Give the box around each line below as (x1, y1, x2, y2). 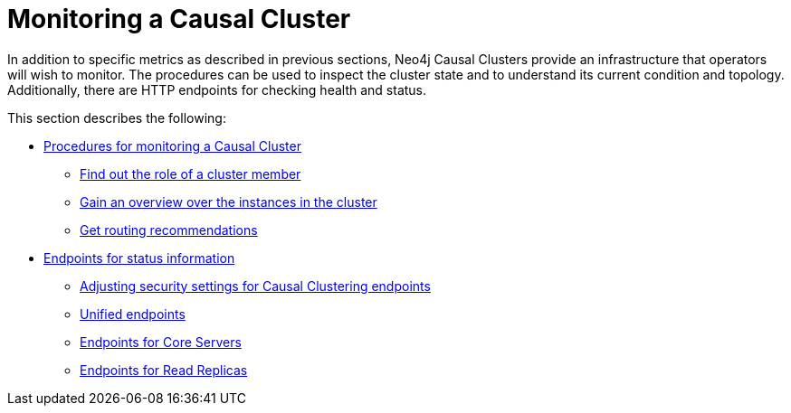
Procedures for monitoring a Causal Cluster (43, 137, 301, 154)
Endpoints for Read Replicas (80, 361, 248, 378)
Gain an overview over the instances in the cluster (80, 193, 377, 210)
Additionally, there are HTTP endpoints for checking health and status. (7, 81, 427, 98)
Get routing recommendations (80, 221, 258, 238)
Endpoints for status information (43, 249, 235, 266)
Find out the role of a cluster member (80, 165, 301, 182)
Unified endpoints (80, 305, 186, 322)
